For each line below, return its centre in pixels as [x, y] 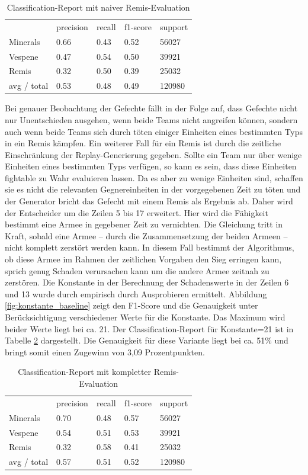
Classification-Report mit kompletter [85, 372]
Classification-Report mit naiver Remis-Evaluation [98, 7]
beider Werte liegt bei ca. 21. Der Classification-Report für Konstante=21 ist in [149, 328]
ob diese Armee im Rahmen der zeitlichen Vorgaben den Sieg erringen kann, [143, 259]
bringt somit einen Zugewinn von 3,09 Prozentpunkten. [105, 352]
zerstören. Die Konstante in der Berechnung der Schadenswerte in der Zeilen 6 [147, 282]
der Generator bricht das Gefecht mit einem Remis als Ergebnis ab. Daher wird [149, 201]
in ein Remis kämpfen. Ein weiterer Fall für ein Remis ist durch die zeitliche [143, 143]
